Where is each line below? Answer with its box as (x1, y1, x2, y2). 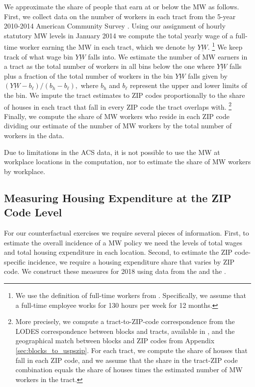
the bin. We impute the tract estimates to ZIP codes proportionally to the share (4, 90, 245, 100)
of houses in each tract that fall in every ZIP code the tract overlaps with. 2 (4, 100, 232, 112)
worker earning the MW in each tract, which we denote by (19, 42, 195, 52)
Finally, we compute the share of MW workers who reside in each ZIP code (4, 111, 230, 121)
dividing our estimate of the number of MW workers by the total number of (4, 120, 232, 131)
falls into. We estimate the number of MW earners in (88, 51, 248, 61)
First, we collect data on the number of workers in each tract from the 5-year (4, 11, 236, 21)
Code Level (4, 205, 62, 220)
